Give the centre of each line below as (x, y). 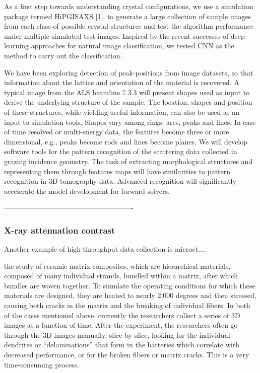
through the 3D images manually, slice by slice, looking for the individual (117, 334)
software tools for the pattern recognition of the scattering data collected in (121, 151)
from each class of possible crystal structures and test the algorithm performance (129, 26)
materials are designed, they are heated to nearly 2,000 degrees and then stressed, (130, 295)
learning (17, 46)
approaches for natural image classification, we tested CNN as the (133, 46)
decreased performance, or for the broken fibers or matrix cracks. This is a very (127, 355)
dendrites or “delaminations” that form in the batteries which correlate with (122, 345)
